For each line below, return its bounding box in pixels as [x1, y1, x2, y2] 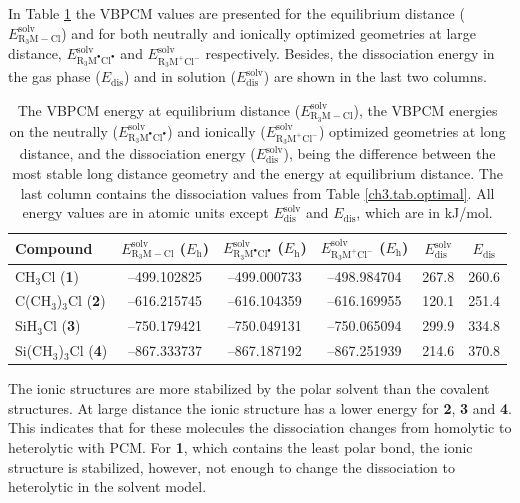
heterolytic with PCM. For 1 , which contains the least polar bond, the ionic [8, 437, 473, 458]
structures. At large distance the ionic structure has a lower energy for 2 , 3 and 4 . [8, 397, 513, 418]
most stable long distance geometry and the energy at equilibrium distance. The [12, 162, 503, 183]
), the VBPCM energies [353, 99, 498, 120]
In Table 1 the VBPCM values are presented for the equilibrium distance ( [8, 3, 465, 23]
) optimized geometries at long [318, 120, 506, 141]
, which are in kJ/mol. [356, 202, 493, 223]
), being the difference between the [283, 143, 496, 164]
